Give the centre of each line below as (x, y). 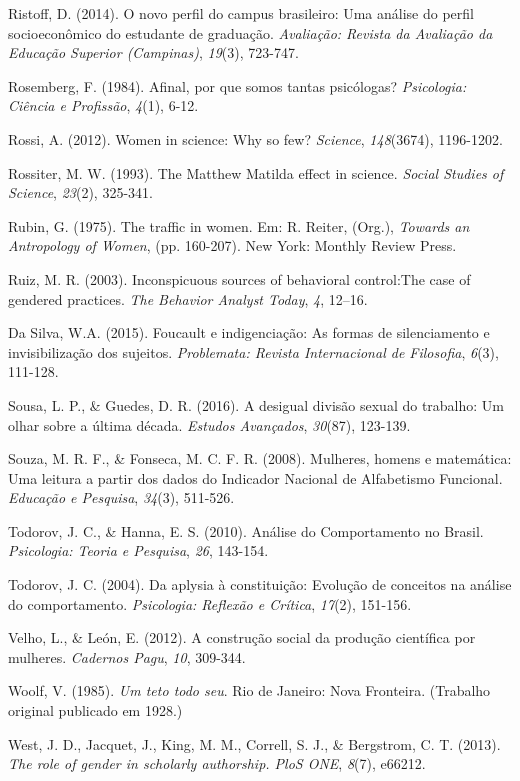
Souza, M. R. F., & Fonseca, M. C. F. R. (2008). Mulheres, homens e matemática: (260, 458)
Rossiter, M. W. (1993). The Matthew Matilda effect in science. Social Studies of (256, 172)
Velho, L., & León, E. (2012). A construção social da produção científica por (242, 637)
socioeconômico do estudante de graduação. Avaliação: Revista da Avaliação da (250, 32)
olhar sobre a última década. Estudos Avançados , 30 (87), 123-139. (209, 424)
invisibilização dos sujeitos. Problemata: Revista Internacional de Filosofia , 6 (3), (253, 351)
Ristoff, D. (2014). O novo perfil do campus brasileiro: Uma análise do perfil (241, 13)
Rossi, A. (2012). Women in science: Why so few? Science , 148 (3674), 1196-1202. (255, 138)
